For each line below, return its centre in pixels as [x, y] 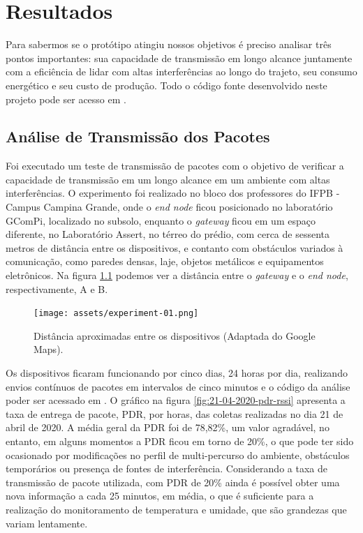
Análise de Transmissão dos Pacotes [138, 136]
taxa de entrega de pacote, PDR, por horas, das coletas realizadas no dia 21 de [175, 413]
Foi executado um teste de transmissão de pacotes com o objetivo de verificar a [175, 166]
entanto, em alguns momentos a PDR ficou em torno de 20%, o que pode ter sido [180, 441]
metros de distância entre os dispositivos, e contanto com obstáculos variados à [175, 247]
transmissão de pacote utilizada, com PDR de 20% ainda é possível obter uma [173, 482]
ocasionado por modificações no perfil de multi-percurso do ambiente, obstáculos [178, 455]
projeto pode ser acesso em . [66, 99]
